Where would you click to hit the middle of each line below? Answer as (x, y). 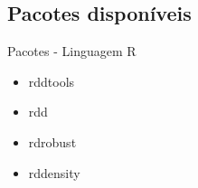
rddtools (52, 81)
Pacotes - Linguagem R (72, 51)
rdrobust (52, 141)
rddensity (54, 172)
